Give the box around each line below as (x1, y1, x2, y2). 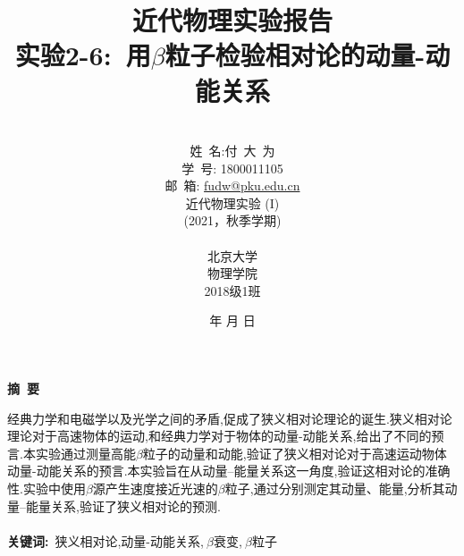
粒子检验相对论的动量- (165, 37, 426, 73)
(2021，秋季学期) (183, 211, 282, 230)
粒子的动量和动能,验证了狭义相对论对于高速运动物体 (142, 443, 447, 462)
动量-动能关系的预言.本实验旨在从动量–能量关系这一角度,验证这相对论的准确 (7, 461, 451, 480)
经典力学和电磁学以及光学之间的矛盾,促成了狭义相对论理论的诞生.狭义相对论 (7, 409, 452, 427)
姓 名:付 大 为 (190, 141, 275, 160)
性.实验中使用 (7, 479, 86, 497)
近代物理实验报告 (131, 2, 333, 38)
